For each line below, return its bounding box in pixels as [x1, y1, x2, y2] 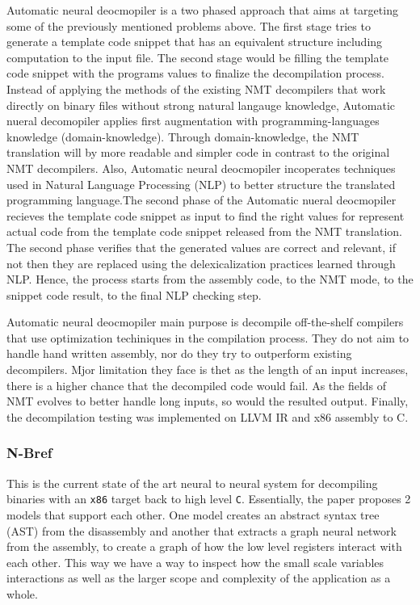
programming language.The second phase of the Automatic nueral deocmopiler [6, 191, 397, 208]
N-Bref [6, 443, 52, 463]
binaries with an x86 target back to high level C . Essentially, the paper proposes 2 [6, 490, 411, 507]
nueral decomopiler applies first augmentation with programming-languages [6, 112, 380, 129]
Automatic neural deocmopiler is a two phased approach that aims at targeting [6, 2, 398, 18]
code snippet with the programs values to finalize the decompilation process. [6, 65, 384, 82]
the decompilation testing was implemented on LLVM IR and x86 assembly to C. [6, 408, 409, 425]
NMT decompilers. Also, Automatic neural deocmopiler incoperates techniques [6, 159, 396, 176]
